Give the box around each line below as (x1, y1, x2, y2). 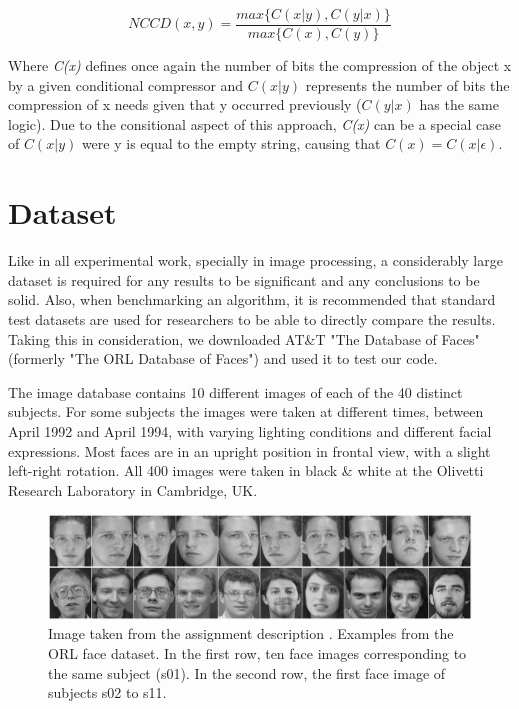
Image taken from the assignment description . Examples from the (48, 623, 454, 644)
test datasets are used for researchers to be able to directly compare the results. (8, 308, 496, 329)
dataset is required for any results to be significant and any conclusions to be (8, 269, 480, 290)
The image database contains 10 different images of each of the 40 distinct (8, 381, 463, 402)
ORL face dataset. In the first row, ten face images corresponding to (48, 643, 467, 664)
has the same (419, 94, 499, 115)
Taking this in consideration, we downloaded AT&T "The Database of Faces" (8, 328, 480, 349)
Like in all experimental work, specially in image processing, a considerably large (8, 250, 503, 271)
